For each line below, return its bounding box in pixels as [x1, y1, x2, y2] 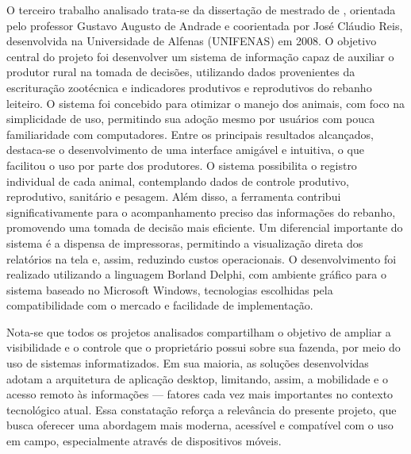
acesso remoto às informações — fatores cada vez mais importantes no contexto [6, 386, 394, 402]
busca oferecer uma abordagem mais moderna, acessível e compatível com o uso [6, 417, 394, 433]
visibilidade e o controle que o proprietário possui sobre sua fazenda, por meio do [6, 339, 401, 356]
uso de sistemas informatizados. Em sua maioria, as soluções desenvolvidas [6, 355, 369, 371]
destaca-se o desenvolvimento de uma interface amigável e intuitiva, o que [6, 141, 364, 158]
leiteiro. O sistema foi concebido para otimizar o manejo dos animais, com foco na [6, 94, 405, 111]
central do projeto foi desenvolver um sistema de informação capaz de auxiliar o [6, 48, 394, 64]
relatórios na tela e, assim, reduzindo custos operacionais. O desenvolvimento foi [6, 250, 397, 267]
